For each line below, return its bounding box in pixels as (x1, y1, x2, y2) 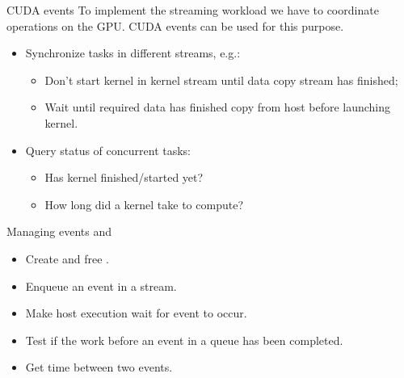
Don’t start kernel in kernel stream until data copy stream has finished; (44, 71, 398, 88)
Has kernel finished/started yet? (44, 169, 204, 186)
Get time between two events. (25, 359, 173, 376)
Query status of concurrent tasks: (25, 141, 191, 158)
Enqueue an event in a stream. (25, 277, 177, 294)
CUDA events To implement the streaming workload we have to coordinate (6, 2, 379, 18)
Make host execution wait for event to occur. (25, 304, 247, 321)
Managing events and (6, 223, 112, 240)
